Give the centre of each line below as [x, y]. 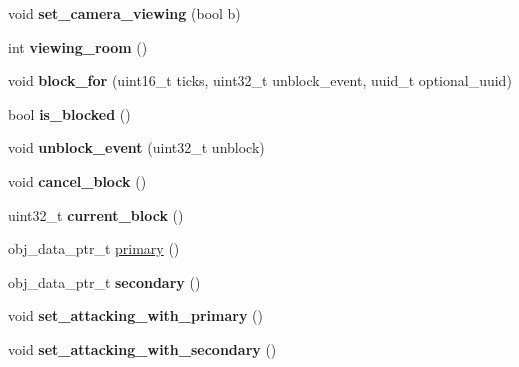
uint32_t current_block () [96, 214]
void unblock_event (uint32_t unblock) [136, 147]
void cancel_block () [77, 180]
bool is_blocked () [69, 113]
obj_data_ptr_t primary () [94, 248]
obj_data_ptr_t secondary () [104, 281]
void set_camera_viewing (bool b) [124, 13]
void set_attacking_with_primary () [135, 315]
